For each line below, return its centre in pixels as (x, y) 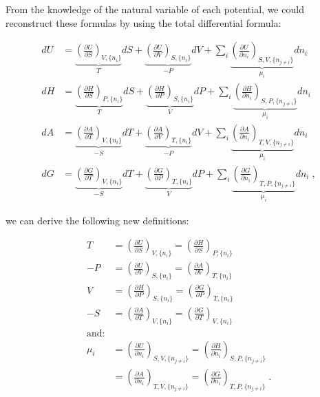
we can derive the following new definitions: (97, 220)
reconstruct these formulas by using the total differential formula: (143, 22)
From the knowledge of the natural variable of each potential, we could (155, 9)
